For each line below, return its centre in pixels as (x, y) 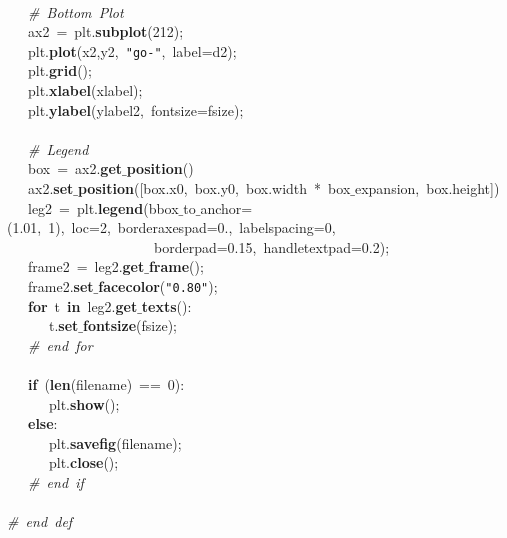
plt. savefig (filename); (115, 442)
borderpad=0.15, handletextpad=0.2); (271, 246)
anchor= (226, 207)
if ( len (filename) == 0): (106, 384)
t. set (63, 325)
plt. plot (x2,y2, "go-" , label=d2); (132, 50)
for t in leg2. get (83, 305)
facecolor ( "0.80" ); (158, 285)
